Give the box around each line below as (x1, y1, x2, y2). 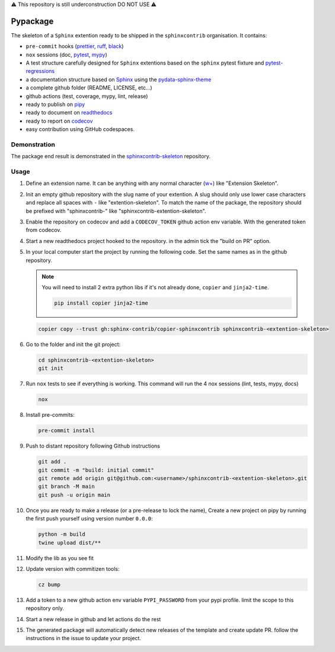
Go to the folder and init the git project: (25, 341, 121, 348)
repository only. (25, 605, 65, 612)
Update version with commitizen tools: (25, 565, 120, 572)
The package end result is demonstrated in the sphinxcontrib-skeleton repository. (11, 153, 210, 160)
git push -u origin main (38, 491, 111, 498)
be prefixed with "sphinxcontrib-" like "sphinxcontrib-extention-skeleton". (25, 207, 206, 215)
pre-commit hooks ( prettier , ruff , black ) (25, 43, 124, 50)
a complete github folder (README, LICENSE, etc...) (25, 84, 152, 91)
